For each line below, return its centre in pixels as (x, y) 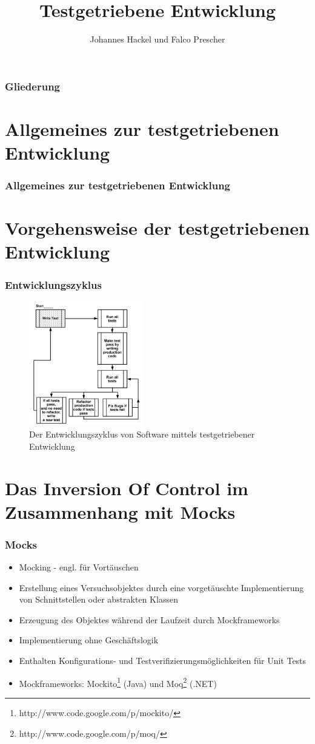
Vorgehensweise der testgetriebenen (157, 228)
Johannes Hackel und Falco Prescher (157, 39)
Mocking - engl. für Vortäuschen (79, 567)
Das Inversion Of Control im (127, 488)
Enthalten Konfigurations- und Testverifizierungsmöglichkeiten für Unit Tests (163, 661)
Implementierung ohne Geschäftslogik (89, 640)
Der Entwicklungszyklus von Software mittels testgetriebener (142, 434)
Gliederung (32, 86)
